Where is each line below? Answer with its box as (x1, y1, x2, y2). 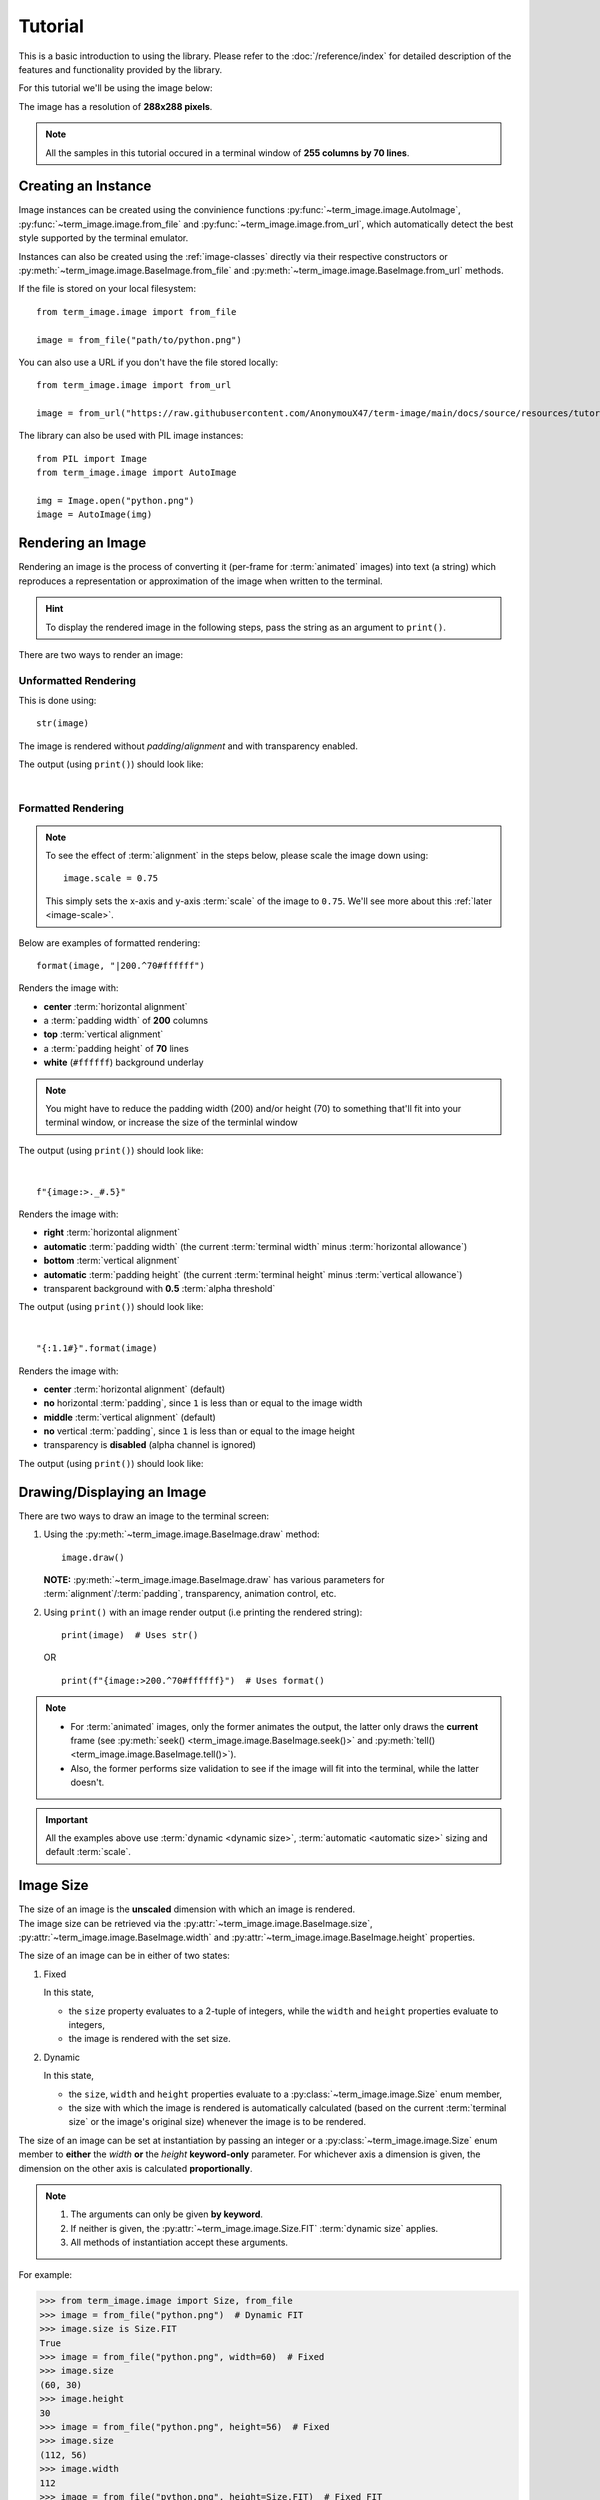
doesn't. (70, 1776, 105, 1789)
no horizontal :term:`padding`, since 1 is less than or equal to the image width (43, 1397, 363, 1409)
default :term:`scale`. (45, 1846, 132, 1858)
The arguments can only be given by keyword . (70, 2208, 264, 2220)
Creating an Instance (18, 178, 152, 195)
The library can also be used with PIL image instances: (18, 430, 244, 442)
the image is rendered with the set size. (68, 2033, 231, 2045)
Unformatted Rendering (18, 673, 137, 687)
